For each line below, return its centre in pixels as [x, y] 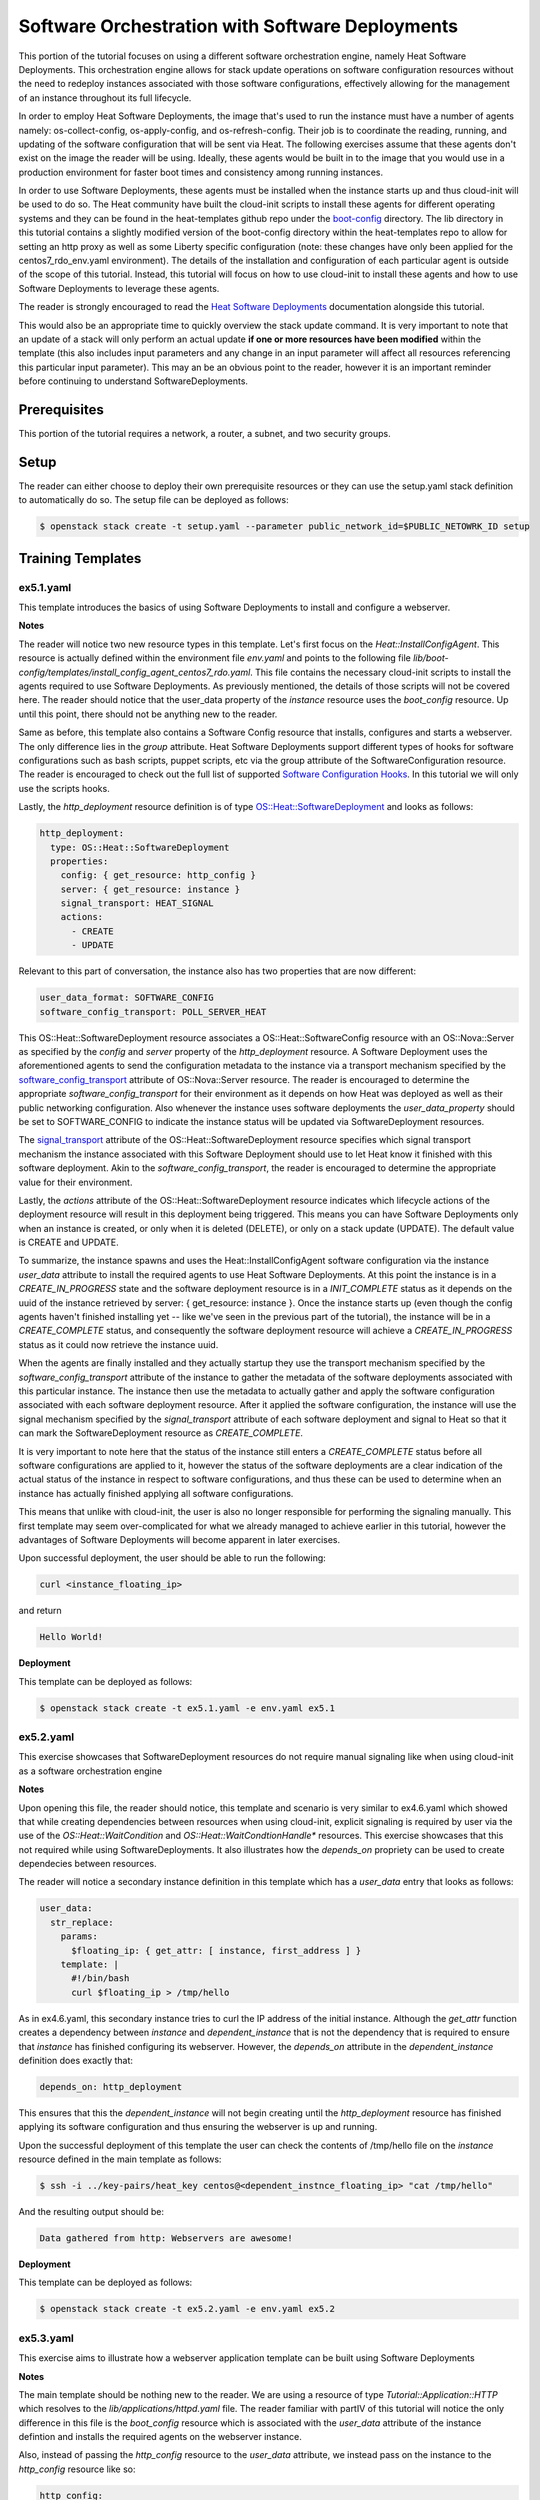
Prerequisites [61, 409]
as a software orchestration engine [90, 1771]
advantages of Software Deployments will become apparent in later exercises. [179, 1539]
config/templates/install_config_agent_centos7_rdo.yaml [134, 672]
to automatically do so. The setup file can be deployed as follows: [153, 500]
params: [79, 1936]
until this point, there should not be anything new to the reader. [148, 714]
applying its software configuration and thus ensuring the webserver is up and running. [198, 2127]
